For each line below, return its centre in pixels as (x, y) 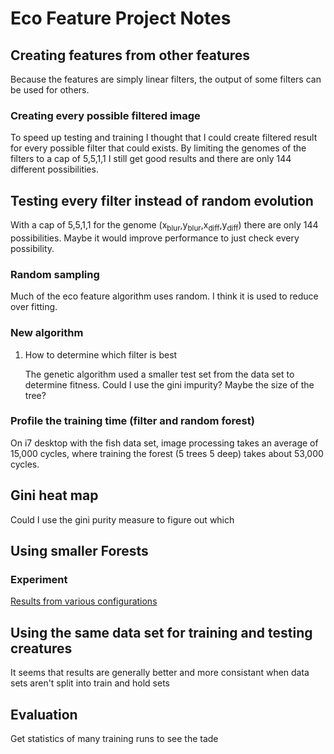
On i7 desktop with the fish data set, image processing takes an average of (164, 443)
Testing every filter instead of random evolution (162, 200)
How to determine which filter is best (101, 354)
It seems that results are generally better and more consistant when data (160, 673)
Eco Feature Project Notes (121, 18)
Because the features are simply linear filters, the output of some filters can (166, 79)
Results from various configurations (84, 601)
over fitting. (34, 307)
